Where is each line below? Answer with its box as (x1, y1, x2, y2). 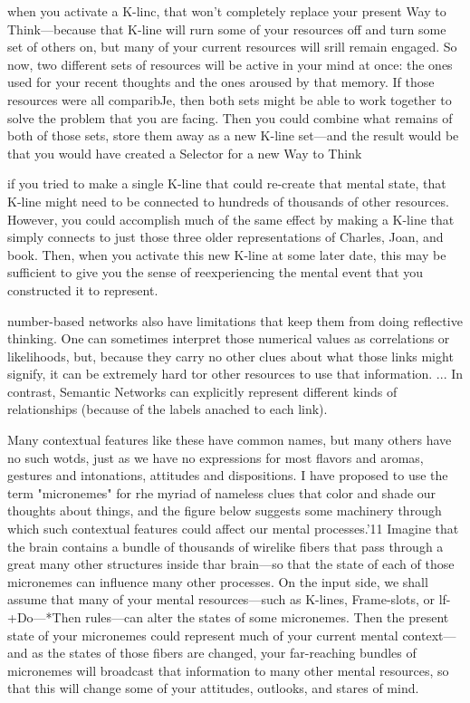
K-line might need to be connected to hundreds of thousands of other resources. (7, 191, 449, 210)
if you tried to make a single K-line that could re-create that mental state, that (7, 174, 446, 193)
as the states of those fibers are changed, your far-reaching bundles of (32, 643, 417, 662)
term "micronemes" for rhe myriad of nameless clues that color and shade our (7, 483, 436, 502)
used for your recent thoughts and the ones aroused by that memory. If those (7, 72, 435, 91)
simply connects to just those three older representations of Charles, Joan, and (7, 227, 444, 246)
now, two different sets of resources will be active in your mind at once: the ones (7, 54, 453, 73)
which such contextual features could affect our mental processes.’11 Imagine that (7, 519, 459, 538)
